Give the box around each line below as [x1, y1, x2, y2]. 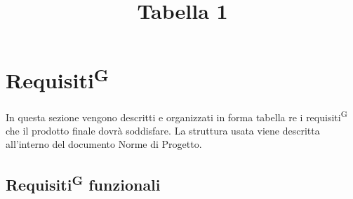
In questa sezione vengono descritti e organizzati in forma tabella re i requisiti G [6, 107, 347, 124]
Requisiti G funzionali [6, 171, 161, 195]
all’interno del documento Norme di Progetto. [6, 137, 202, 151]
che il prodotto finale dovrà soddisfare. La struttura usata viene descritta [6, 123, 320, 137]
